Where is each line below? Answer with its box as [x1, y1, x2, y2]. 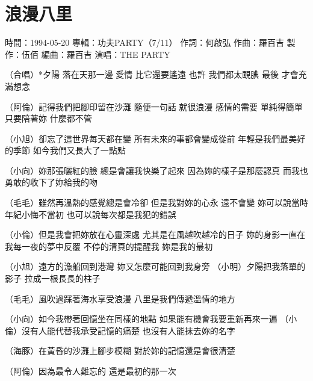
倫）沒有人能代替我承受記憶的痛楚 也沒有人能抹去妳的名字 [5, 324, 235, 336]
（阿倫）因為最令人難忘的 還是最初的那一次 [5, 365, 176, 377]
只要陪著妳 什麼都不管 [5, 112, 92, 125]
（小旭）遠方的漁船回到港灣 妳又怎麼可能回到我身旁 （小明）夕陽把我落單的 [5, 260, 306, 273]
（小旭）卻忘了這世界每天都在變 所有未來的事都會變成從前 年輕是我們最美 [5, 132, 297, 144]
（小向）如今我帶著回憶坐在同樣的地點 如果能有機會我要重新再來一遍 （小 [5, 312, 297, 325]
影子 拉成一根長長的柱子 [5, 272, 101, 285]
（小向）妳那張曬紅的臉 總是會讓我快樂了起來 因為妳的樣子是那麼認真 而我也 [5, 164, 308, 176]
